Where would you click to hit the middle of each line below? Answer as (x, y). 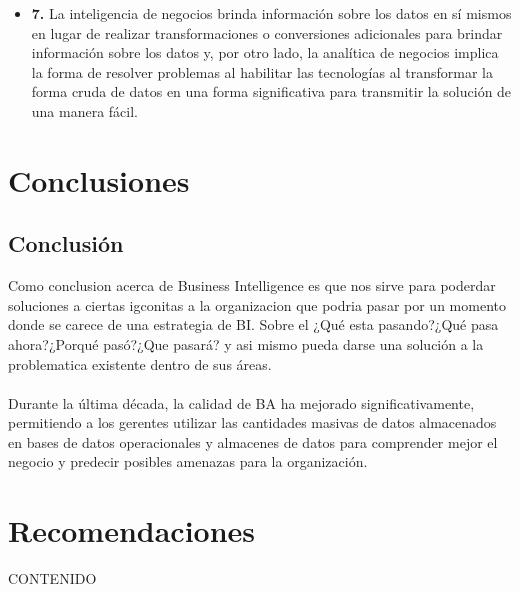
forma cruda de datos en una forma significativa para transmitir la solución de (271, 91)
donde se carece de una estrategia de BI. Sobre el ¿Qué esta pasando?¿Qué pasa (253, 324)
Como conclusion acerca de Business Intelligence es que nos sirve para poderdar (252, 285)
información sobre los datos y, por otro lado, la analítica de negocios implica (265, 52)
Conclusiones (99, 179)
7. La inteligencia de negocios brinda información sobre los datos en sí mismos (271, 13)
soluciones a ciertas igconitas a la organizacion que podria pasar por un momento (257, 304)
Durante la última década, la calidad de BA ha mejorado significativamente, (241, 402)
